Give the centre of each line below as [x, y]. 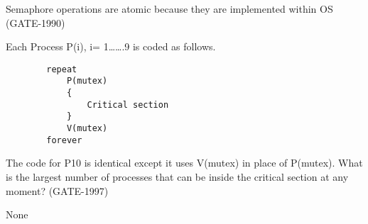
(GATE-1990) [36, 22]
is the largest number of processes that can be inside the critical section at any [177, 176]
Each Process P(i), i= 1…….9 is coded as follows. [111, 46]
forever [64, 140]
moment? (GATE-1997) [57, 190]
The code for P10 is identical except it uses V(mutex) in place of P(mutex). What [184, 163]
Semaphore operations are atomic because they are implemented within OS [169, 9]
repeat [62, 69]
